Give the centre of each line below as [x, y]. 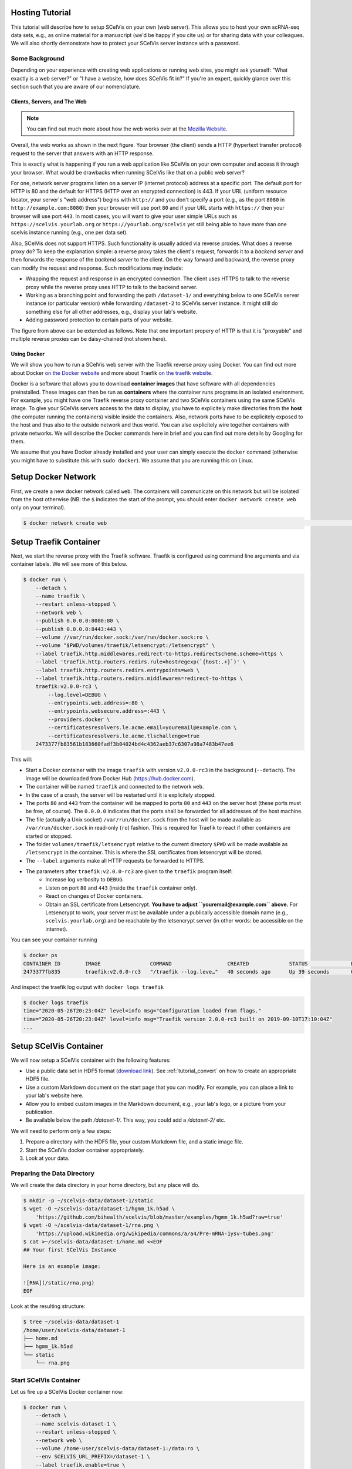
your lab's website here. [55, 1095]
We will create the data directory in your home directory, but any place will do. [105, 1185]
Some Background [38, 59]
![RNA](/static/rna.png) [59, 1283]
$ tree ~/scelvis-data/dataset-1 [71, 1322]
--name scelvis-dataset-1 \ [76, 1424]
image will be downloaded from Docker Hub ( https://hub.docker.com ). [110, 778]
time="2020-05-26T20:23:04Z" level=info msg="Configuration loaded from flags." [142, 1011]
